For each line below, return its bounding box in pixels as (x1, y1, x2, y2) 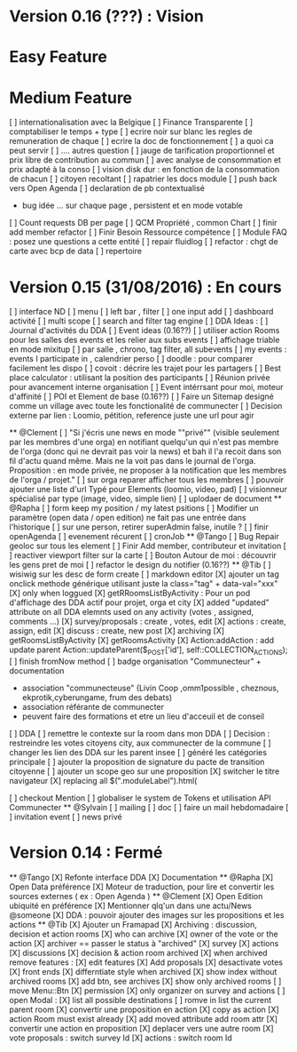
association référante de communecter (21, 702, 164, 713)
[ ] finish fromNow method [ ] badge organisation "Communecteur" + (9, 656, 262, 667)
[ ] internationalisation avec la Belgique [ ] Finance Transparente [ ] (9, 117, 254, 128)
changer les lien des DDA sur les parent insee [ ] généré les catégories (9, 747, 268, 758)
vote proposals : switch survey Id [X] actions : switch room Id (9, 1032, 232, 1043)
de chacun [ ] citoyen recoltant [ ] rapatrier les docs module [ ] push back (9, 173, 277, 184)
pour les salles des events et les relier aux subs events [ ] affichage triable (9, 335, 280, 346)
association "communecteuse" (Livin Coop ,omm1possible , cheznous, (21, 682, 279, 694)
